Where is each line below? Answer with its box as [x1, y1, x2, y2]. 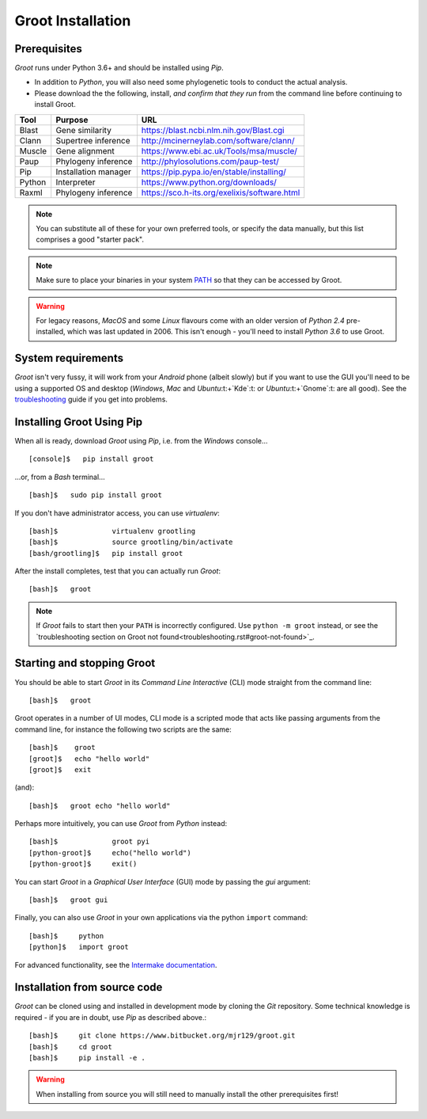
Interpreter [55, 177, 96, 188]
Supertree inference [55, 135, 130, 146]
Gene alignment [55, 145, 115, 156]
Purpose [55, 114, 89, 125]
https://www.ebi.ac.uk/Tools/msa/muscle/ [141, 145, 298, 156]
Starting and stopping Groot [14, 657, 156, 670]
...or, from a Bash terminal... [14, 472, 106, 481]
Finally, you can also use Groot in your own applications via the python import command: [14, 913, 308, 923]
